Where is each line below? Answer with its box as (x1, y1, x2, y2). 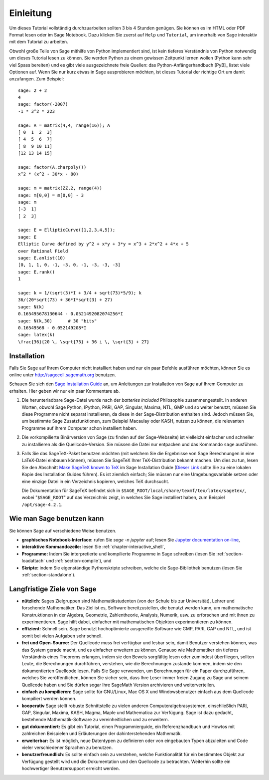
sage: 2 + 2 (18, 87, 47, 93)
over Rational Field (18, 248, 68, 254)
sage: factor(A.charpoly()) (18, 164, 87, 170)
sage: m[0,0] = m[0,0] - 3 (18, 192, 84, 198)
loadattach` (21, 558, 45, 564)
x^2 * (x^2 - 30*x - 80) (18, 171, 79, 177)
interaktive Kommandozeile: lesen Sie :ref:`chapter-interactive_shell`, (21, 544, 165, 550)
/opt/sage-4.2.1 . (21, 502, 63, 508)
